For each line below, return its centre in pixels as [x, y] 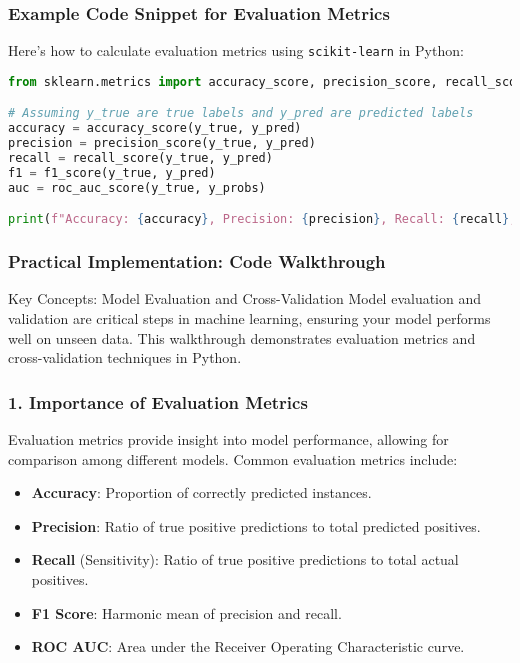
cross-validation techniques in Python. [125, 357]
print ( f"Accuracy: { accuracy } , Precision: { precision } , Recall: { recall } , [262, 219]
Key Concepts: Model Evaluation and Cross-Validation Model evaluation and [245, 298]
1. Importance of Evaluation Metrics [158, 401]
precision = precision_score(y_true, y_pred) [162, 143]
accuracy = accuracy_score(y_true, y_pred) [155, 128]
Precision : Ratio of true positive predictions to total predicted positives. [256, 525]
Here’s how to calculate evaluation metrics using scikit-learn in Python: [236, 50]
